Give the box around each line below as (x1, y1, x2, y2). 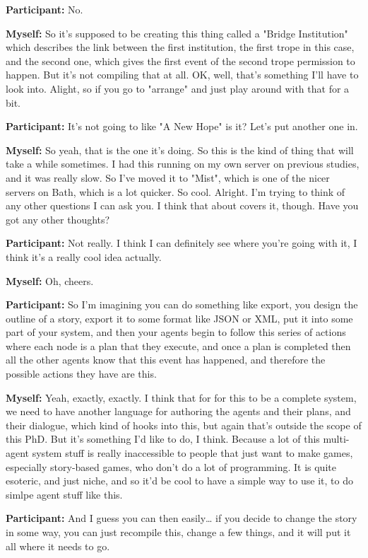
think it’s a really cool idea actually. (6, 249, 162, 264)
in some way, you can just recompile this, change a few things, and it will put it (6, 525, 351, 539)
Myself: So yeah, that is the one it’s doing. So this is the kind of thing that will (6, 142, 354, 157)
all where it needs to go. (6, 538, 110, 553)
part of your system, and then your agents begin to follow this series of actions (6, 325, 346, 339)
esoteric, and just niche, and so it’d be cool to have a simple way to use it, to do (6, 473, 353, 488)
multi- (323, 431, 350, 446)
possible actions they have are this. (6, 366, 157, 381)
